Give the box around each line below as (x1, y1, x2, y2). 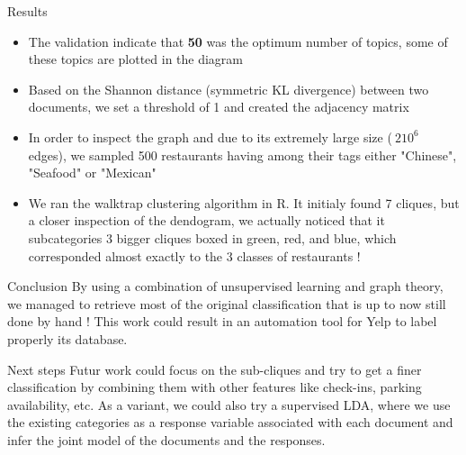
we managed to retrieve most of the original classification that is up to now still (7, 294, 446, 313)
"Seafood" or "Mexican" (28, 163, 157, 182)
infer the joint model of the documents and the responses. (7, 430, 326, 449)
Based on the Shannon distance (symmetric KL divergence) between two (28, 79, 429, 98)
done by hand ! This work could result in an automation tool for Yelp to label (7, 312, 437, 331)
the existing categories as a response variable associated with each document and (7, 413, 453, 432)
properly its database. (7, 329, 128, 348)
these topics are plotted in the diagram (28, 50, 244, 68)
